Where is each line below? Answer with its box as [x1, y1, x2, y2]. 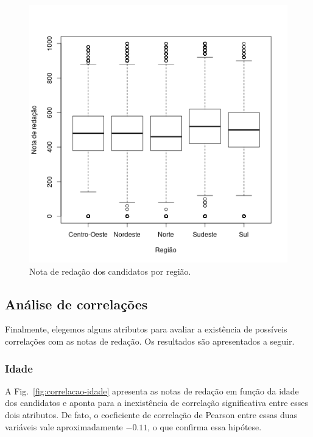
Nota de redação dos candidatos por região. [29, 264, 191, 277]
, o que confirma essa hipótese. [147, 420, 262, 433]
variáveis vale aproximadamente [5, 420, 123, 433]
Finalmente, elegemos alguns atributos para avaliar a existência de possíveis [5, 323, 287, 335]
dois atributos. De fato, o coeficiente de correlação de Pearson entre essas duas [5, 408, 298, 421]
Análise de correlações [5, 294, 148, 313]
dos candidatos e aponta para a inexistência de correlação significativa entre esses [5, 396, 309, 409]
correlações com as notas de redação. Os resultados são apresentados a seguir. [5, 334, 295, 347]
